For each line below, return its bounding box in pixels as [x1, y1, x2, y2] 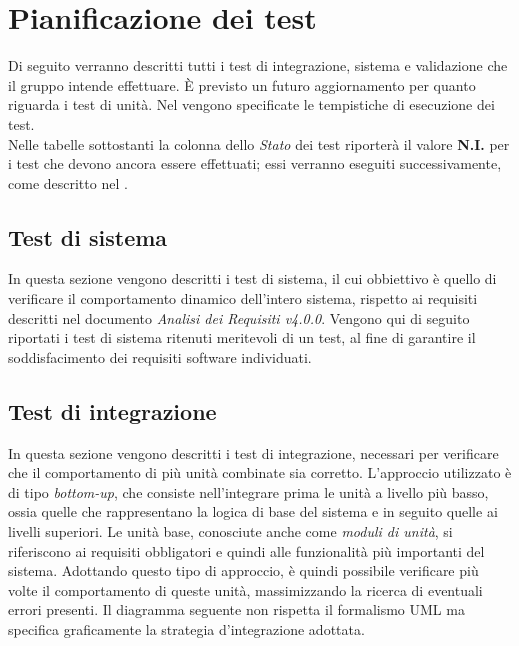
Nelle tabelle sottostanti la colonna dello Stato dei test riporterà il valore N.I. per [8, 133, 510, 154]
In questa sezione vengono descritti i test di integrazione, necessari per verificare [8, 442, 499, 463]
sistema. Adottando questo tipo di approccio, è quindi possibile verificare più [8, 560, 479, 581]
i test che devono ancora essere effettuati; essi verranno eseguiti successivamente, [8, 153, 502, 174]
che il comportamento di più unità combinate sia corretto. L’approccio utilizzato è [8, 462, 512, 483]
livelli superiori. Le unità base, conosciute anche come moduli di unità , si [8, 521, 453, 542]
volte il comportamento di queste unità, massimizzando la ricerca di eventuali [8, 579, 483, 600]
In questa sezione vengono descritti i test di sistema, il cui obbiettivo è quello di [8, 268, 497, 289]
